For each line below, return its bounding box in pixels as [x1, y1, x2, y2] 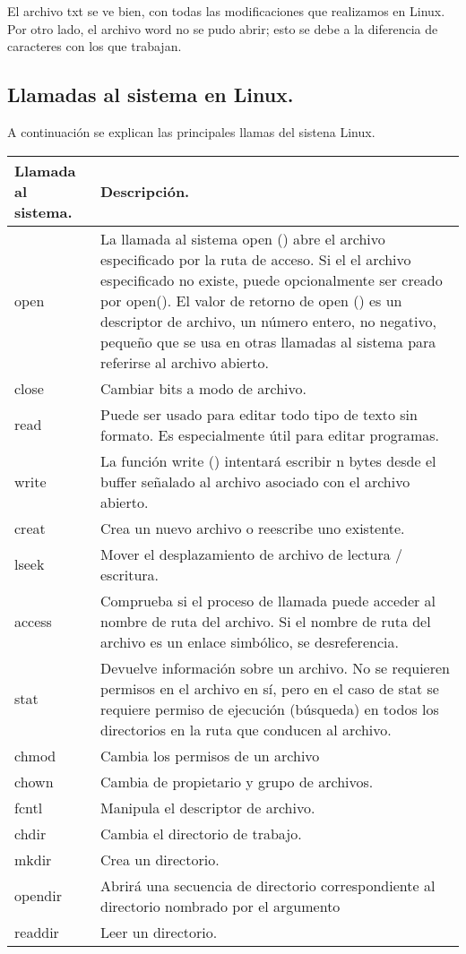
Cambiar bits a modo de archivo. [100, 377, 306, 399]
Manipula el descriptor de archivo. [100, 796, 315, 818]
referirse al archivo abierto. [100, 351, 269, 373]
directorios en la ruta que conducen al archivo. [100, 718, 392, 740]
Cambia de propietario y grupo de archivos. [100, 770, 374, 792]
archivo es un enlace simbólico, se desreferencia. [100, 631, 399, 652]
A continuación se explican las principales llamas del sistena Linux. [7, 122, 375, 141]
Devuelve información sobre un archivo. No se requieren [100, 657, 450, 678]
